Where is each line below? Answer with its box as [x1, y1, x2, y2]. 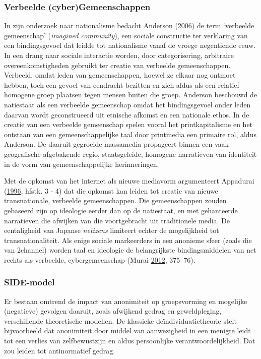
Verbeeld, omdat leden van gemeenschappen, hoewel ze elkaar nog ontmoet [4, 70, 236, 80]
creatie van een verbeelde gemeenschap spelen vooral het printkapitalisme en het [4, 119, 253, 130]
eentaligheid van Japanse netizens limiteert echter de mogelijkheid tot [4, 225, 219, 235]
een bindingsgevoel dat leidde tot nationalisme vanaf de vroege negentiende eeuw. [4, 40, 256, 50]
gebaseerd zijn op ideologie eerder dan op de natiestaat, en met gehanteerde [4, 205, 238, 215]
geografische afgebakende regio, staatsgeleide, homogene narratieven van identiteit [4, 148, 257, 159]
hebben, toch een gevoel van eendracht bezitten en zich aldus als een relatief [4, 79, 239, 90]
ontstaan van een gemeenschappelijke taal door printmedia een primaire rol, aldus [4, 129, 256, 139]
